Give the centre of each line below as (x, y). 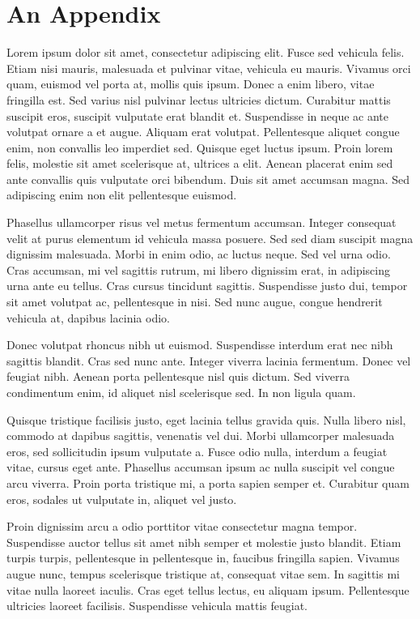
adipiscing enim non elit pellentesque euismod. (122, 195)
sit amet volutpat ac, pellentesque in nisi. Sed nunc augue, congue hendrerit (195, 302)
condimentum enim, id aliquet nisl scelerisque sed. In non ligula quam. (181, 392)
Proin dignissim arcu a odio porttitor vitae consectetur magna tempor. (182, 526)
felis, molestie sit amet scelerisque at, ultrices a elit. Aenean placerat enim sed (200, 163)
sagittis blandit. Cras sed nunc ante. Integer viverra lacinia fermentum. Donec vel (209, 360)
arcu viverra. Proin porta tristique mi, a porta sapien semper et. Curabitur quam (208, 482)
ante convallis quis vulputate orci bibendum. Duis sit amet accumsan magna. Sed (208, 179)
